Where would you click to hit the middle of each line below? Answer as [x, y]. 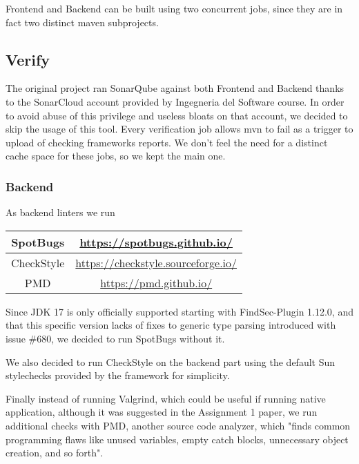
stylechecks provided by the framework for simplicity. [118, 375]
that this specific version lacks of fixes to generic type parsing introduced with [171, 325]
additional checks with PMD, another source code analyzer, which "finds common [178, 425]
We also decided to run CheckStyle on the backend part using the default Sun [171, 361]
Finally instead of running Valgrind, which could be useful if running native [166, 398]
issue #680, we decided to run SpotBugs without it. [115, 338]
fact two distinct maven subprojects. [82, 22]
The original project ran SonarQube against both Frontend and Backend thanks [175, 88]
